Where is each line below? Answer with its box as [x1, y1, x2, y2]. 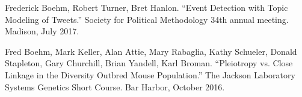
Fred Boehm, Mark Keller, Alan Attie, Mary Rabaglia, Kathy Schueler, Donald [5, 45, 297, 57]
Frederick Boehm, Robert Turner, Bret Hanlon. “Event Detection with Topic [5, 1, 288, 13]
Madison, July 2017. [5, 25, 79, 37]
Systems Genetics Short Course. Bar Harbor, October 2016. [5, 80, 225, 93]
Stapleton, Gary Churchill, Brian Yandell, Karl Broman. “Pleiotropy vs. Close [5, 57, 293, 69]
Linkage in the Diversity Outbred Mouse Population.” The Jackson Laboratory [5, 68, 295, 81]
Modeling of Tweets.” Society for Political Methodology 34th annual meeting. [5, 13, 289, 25]
